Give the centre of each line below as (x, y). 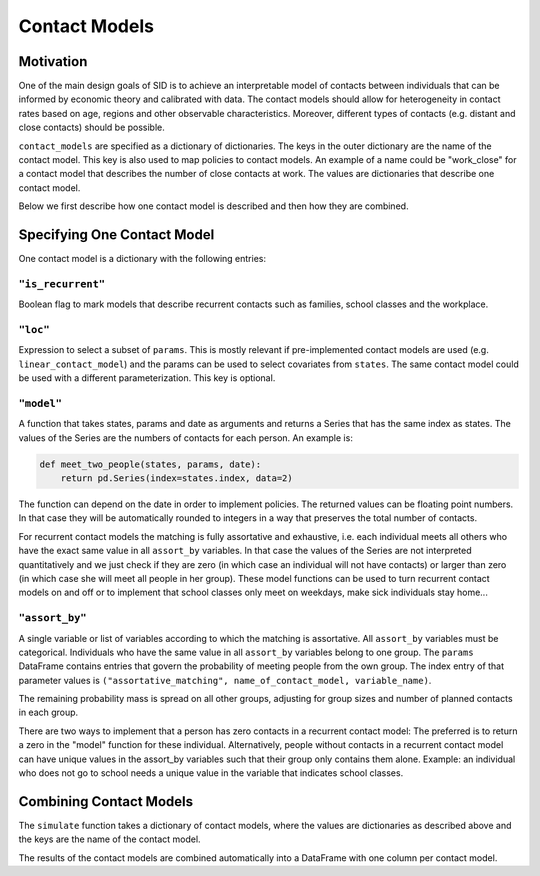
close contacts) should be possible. (91, 127)
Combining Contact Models (106, 801)
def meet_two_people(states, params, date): (150, 464)
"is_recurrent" (61, 283)
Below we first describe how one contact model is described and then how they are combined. (213, 206)
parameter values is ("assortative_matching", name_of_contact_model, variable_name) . (225, 680)
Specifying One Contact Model (116, 234)
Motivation (53, 61)
